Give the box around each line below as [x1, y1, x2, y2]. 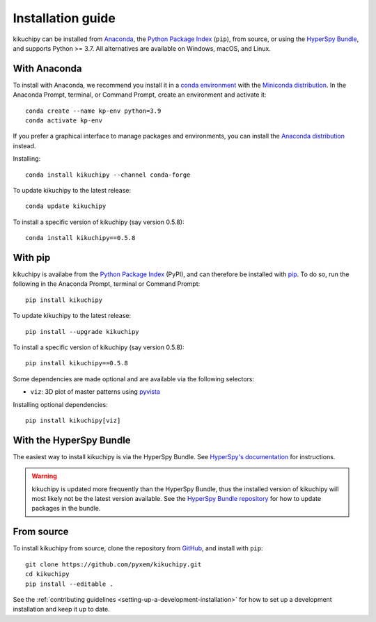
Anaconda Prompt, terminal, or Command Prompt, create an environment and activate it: [13, 90, 267, 99]
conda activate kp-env [25, 117, 103, 125]
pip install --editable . [25, 580, 114, 588]
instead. [13, 141, 36, 150]
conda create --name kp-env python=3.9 [25, 106, 162, 115]
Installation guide [13, 10, 116, 26]
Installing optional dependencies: [13, 400, 108, 408]
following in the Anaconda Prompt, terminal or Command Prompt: [13, 280, 201, 288]
